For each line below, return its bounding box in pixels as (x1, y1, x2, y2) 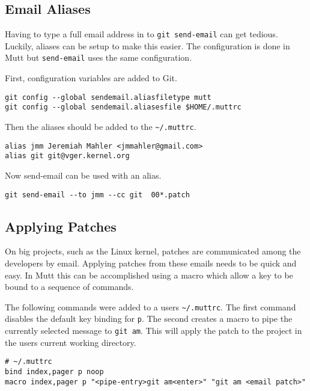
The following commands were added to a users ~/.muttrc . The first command (5, 300, 296, 313)
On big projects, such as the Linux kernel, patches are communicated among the (5, 245, 301, 257)
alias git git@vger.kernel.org (5, 152, 130, 161)
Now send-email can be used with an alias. (5, 168, 162, 181)
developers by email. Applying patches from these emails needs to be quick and (5, 257, 297, 269)
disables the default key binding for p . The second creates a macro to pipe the (5, 312, 293, 325)
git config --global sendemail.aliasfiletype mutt (5, 93, 211, 102)
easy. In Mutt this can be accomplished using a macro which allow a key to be (5, 268, 293, 281)
